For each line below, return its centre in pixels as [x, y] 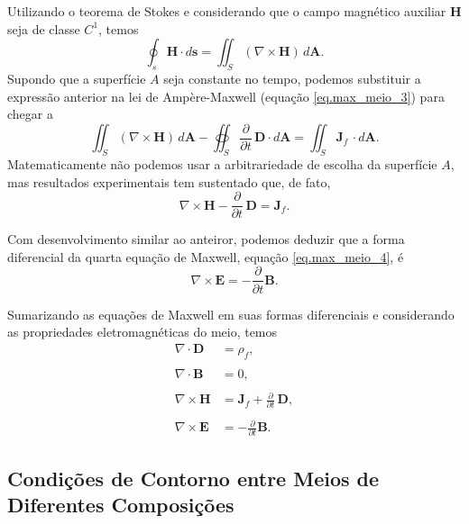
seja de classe [44, 28]
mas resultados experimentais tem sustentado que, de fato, [169, 181]
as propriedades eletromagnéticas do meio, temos [143, 332]
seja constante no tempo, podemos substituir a [292, 78]
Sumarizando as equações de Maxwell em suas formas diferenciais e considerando [231, 314]
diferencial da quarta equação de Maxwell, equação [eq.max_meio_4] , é [206, 256]
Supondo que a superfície [77, 78]
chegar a [30, 114]
